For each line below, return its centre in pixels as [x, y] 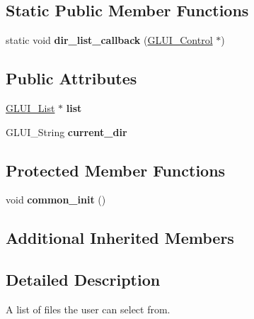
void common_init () [56, 200]
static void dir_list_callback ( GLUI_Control [109, 40]
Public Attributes [71, 78]
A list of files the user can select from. [88, 309]
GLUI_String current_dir [67, 131]
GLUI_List [30, 108]
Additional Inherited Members [120, 238]
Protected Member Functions [116, 170]
